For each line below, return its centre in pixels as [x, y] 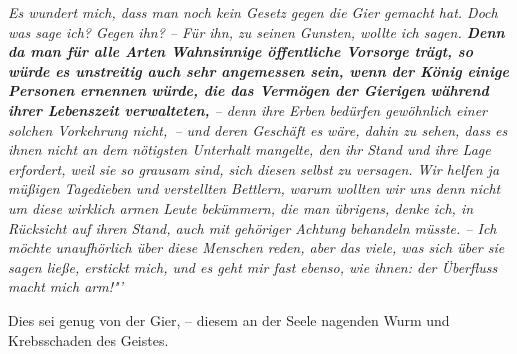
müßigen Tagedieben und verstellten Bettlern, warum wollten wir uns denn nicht [254, 188]
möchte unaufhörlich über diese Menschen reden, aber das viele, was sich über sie [256, 247]
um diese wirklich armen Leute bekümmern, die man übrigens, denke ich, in [241, 207]
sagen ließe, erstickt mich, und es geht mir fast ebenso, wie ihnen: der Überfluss [253, 266]
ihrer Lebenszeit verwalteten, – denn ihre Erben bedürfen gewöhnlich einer [247, 109]
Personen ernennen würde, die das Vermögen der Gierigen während [248, 90]
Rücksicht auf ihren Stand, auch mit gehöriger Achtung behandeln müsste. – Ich [252, 227]
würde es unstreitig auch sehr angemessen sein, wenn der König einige [258, 70]
